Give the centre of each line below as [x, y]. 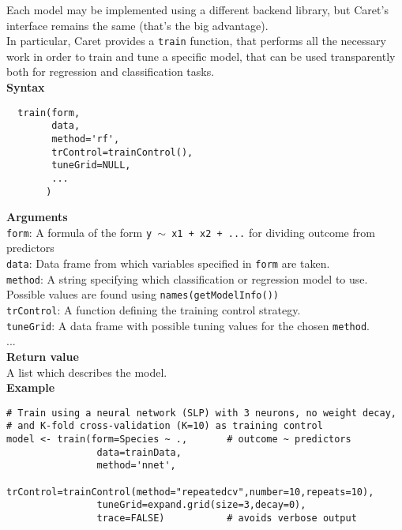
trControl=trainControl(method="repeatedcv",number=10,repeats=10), [190, 492]
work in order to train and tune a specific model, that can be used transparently [201, 56]
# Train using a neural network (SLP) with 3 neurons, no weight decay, [201, 413]
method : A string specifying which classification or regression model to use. [187, 278]
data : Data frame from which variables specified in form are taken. [168, 263]
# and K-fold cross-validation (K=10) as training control [165, 426]
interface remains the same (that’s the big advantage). [137, 25]
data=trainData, [139, 452]
